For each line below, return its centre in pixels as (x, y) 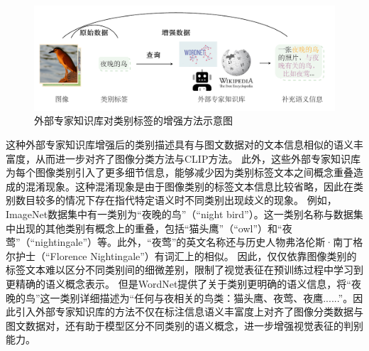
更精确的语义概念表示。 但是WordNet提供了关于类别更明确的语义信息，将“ (178, 283)
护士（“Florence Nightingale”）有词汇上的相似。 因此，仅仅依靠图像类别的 (186, 255)
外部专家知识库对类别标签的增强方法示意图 (133, 120)
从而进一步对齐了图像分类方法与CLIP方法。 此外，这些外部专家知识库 (198, 158)
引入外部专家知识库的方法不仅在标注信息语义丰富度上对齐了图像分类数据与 (189, 312)
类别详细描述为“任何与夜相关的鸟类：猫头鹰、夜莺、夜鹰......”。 (206, 297)
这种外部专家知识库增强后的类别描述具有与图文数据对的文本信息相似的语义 (180, 144)
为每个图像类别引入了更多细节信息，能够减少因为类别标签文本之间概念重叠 (180, 172)
